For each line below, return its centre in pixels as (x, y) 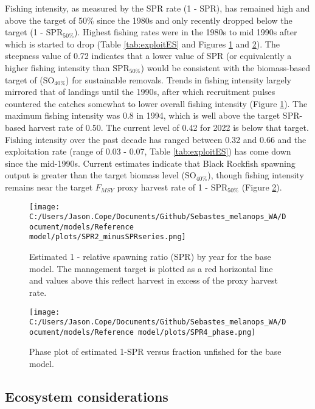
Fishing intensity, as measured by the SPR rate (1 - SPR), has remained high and (157, 8)
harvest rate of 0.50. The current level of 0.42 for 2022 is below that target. (168, 127)
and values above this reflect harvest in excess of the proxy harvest (154, 280)
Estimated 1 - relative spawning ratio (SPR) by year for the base (150, 257)
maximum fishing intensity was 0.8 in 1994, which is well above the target (143, 115)
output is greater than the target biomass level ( (95, 175)
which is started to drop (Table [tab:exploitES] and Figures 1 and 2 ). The (142, 44)
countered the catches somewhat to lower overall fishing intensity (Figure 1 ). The (156, 103)
